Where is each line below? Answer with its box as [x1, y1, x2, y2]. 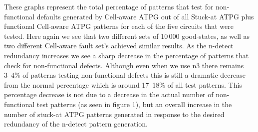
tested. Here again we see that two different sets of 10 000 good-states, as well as [4, 30, 250, 41]
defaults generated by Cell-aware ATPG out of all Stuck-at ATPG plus [36, 11, 254, 21]
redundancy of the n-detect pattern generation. [4, 119, 148, 129]
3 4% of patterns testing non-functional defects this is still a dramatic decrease [4, 70, 246, 80]
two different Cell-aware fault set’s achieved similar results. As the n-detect [4, 40, 234, 51]
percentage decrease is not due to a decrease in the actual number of [4, 89, 214, 100]
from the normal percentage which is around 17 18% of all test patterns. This [4, 79, 242, 90]
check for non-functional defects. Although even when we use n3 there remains [4, 60, 244, 70]
